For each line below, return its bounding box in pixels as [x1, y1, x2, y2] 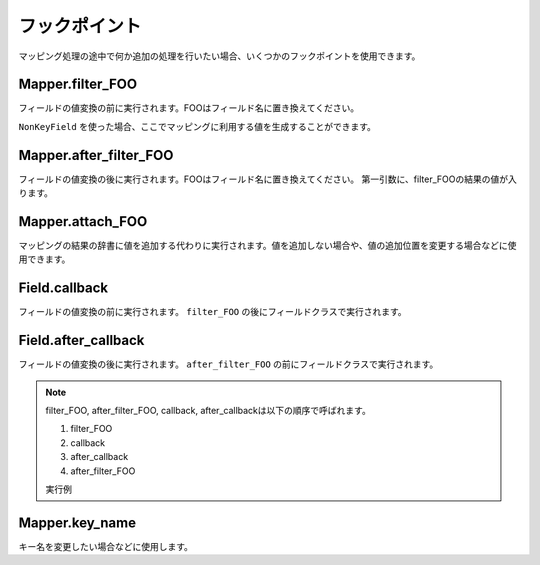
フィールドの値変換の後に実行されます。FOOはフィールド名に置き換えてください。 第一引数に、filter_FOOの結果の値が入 [18, 173, 517, 185]
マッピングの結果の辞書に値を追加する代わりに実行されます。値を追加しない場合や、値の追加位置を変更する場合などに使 [18, 240, 517, 252]
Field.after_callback [18, 332, 145, 349]
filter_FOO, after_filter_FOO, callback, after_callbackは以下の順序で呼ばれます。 [45, 405, 372, 417]
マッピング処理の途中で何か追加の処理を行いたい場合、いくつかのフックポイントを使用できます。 [18, 50, 421, 62]
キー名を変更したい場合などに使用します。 [18, 540, 194, 552]
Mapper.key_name [18, 514, 137, 531]
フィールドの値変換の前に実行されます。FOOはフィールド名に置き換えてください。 [18, 102, 360, 114]
